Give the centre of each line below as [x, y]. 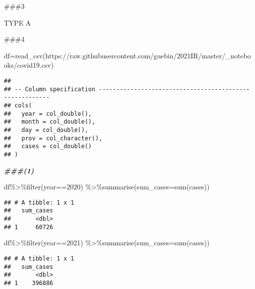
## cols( [18, 105]
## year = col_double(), [48, 114]
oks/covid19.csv [27, 65]
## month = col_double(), [50, 122]
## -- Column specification [50, 89]
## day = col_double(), [46, 130]
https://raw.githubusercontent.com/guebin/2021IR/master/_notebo [148, 55]
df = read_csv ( [25, 55]
